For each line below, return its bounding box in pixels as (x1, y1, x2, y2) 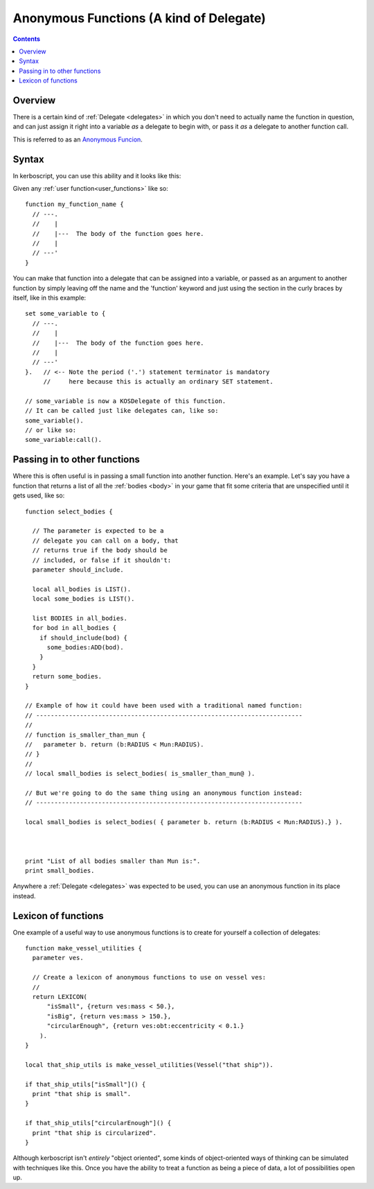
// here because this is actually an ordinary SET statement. (43, 378, 274, 386)
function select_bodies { (25, 507, 114, 515)
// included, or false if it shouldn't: (32, 556, 172, 564)
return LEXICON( (32, 993, 88, 1001)
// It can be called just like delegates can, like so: (25, 407, 219, 415)
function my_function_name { (25, 200, 124, 208)
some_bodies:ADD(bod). (46, 644, 124, 651)
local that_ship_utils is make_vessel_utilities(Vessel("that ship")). (25, 1061, 274, 1068)
